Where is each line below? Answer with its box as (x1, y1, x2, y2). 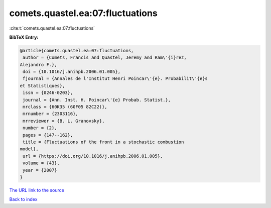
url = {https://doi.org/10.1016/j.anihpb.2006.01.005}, (23, 153, 163, 159)
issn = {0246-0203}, (23, 90, 73, 95)
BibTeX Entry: (9, 34, 39, 40)
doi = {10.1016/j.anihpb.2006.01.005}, (23, 69, 120, 75)
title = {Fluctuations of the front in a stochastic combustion (23, 139, 184, 145)
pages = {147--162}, (23, 132, 73, 138)
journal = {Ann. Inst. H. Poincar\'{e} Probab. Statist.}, (23, 97, 171, 102)
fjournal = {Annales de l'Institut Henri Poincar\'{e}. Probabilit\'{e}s (23, 76, 208, 81)
